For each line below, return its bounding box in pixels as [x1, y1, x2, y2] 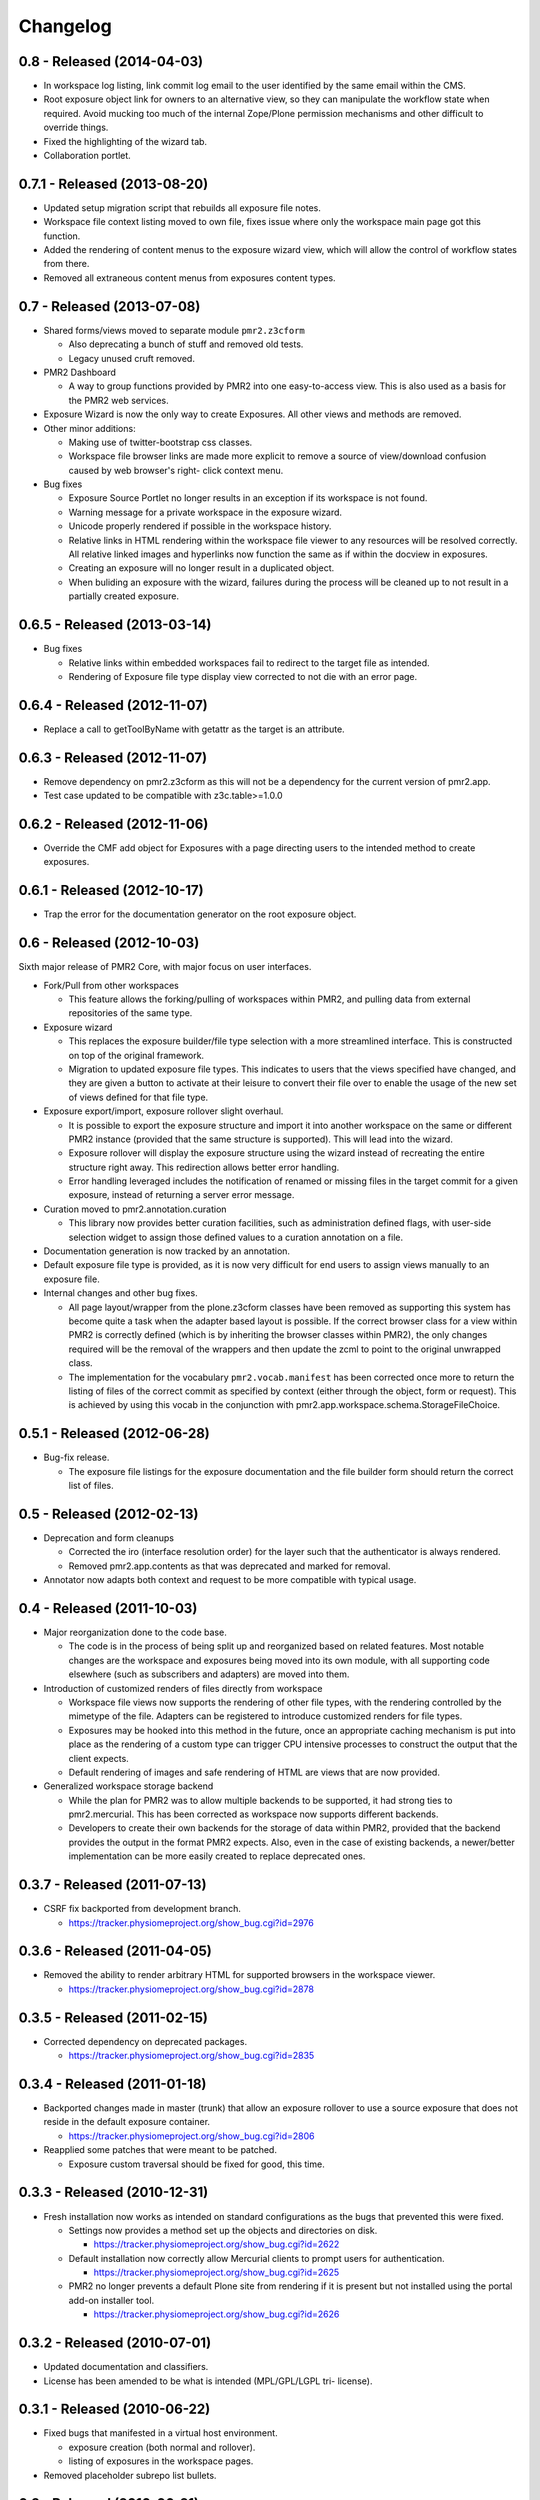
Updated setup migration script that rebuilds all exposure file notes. [43, 201, 322, 214]
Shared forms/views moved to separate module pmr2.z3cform [43, 324, 305, 336]
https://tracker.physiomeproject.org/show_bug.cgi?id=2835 [68, 2050, 315, 2062]
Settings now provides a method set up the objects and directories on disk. [68, 2224, 378, 2236]
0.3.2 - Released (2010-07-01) [18, 2335, 212, 2352]
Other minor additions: [43, 422, 136, 434]
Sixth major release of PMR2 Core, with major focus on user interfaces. [18, 961, 312, 973]
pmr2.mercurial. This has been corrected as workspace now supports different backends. [68, 1808, 439, 1820]
